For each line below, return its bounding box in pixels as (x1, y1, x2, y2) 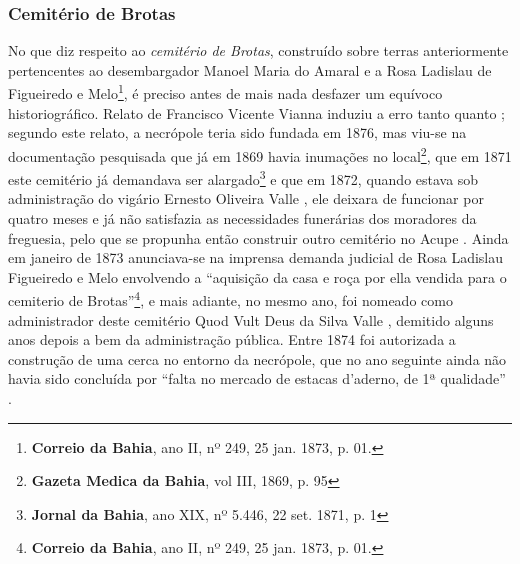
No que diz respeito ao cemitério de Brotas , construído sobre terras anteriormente (8, 40, 509, 61)
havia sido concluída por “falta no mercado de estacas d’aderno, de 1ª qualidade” (8, 368, 506, 389)
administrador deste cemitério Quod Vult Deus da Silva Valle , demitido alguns (8, 309, 494, 330)
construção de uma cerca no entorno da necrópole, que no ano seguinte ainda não (8, 348, 507, 369)
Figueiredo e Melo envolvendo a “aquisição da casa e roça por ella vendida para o (8, 266, 507, 287)
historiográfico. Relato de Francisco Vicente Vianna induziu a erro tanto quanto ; (8, 102, 505, 123)
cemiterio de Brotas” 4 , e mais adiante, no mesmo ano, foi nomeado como (8, 287, 453, 310)
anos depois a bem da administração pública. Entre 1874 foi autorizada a (8, 329, 456, 350)
